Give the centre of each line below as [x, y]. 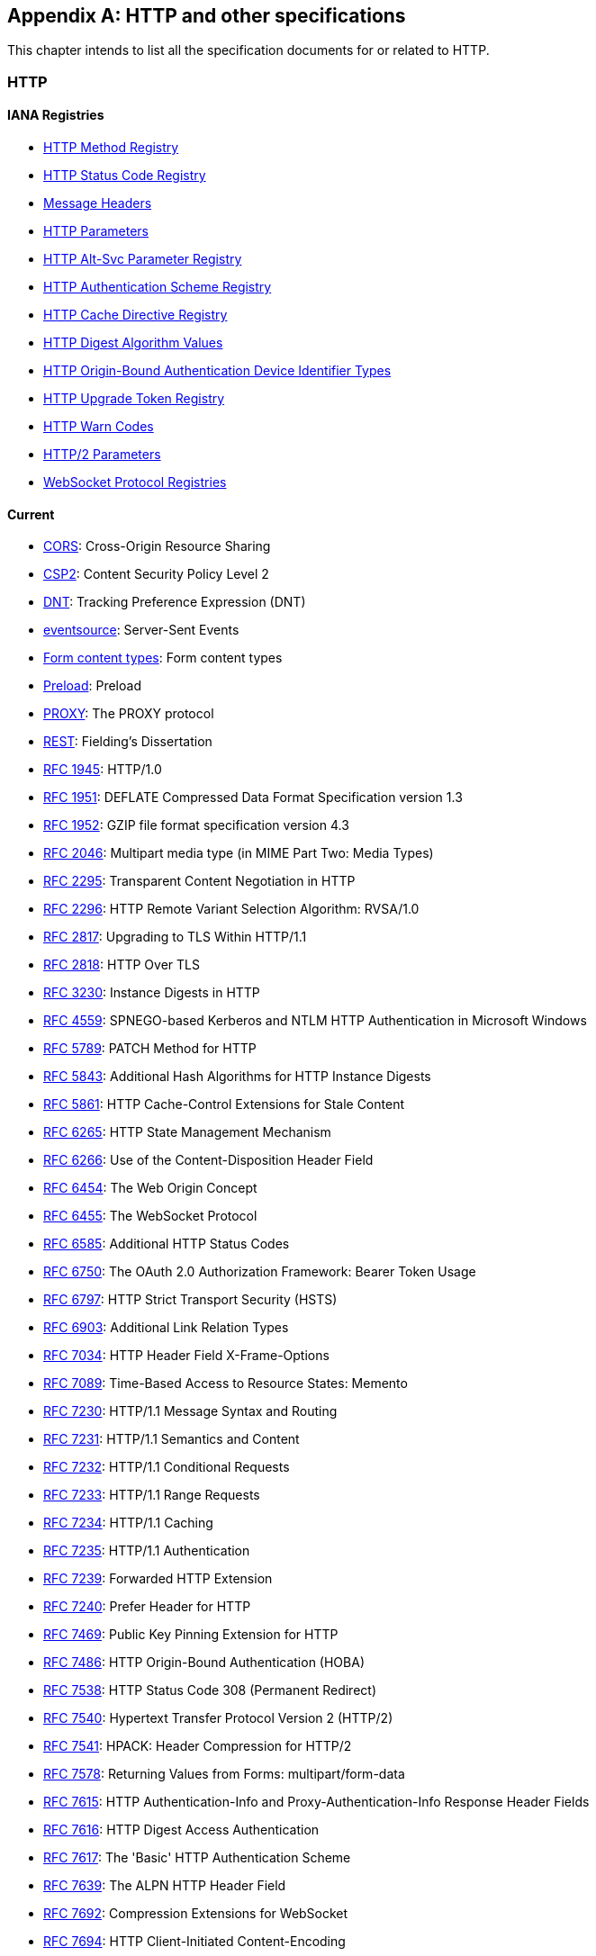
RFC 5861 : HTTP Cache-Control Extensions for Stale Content [224, 1104]
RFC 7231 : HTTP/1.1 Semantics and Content [172, 1439]
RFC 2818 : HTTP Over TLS [122, 965]
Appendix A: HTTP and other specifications [207, 16]
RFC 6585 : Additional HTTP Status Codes [167, 1244]
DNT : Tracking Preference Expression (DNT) [175, 602]
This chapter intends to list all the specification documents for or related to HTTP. [248, 50]
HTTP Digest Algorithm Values [133, 343]
